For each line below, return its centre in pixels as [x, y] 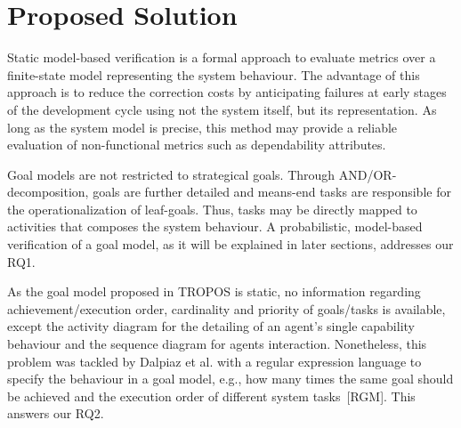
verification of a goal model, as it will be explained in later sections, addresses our [230, 244]
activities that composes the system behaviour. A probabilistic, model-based [215, 226]
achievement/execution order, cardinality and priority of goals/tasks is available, [226, 308]
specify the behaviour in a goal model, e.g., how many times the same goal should [230, 379]
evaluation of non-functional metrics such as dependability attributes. [197, 145]
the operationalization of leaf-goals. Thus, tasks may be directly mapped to [212, 209]
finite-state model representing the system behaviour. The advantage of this [214, 74]
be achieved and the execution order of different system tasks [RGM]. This [211, 396]
